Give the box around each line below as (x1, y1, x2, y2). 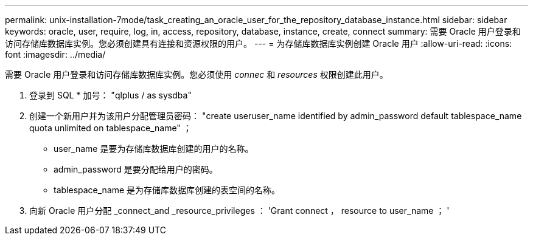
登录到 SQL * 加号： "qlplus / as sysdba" (29, 90, 192, 100)
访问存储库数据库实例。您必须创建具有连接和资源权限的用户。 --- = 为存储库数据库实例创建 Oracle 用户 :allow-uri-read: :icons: (5, 38, 512, 49)
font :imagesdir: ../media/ (5, 49, 106, 60)
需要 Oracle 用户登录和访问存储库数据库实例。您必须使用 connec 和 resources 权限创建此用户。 (5, 69, 388, 80)
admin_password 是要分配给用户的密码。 (54, 164, 218, 174)
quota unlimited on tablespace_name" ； (29, 123, 192, 133)
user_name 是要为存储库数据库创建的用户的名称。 (54, 143, 254, 154)
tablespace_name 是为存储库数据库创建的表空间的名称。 (54, 185, 280, 195)
